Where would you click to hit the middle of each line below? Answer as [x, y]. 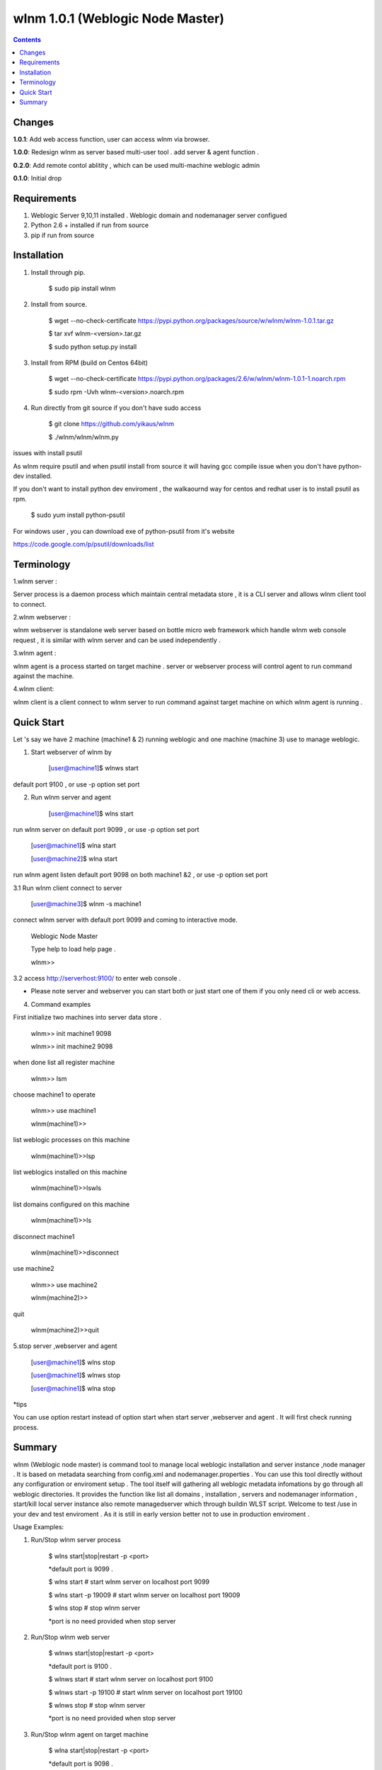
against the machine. [44, 676]
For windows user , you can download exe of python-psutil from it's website [124, 531]
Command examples [61, 1004]
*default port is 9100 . [80, 1666]
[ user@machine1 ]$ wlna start [74, 845]
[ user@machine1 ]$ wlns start [91, 813]
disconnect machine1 [44, 1236]
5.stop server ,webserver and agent [65, 1346]
